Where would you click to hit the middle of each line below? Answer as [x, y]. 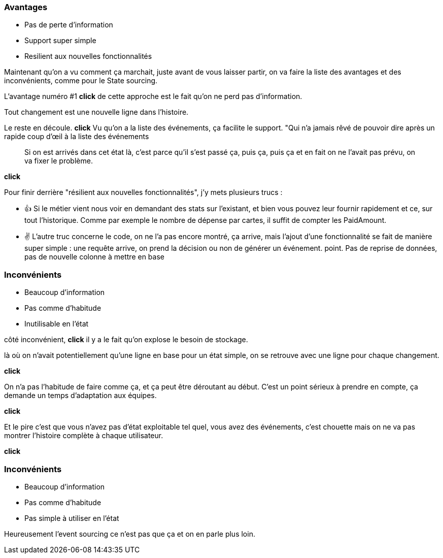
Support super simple [60, 41]
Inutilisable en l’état [57, 324]
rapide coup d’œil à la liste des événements [77, 137]
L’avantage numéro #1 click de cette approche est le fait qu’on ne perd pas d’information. [153, 96]
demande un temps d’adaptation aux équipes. [80, 396]
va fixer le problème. [59, 161]
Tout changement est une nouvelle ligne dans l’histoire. [96, 112]
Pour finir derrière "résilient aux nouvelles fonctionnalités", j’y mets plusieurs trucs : [143, 192]
